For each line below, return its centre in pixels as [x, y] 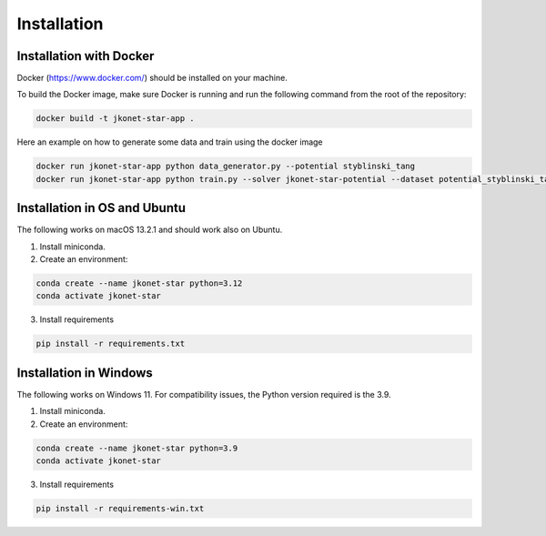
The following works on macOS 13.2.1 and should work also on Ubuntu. [150, 230]
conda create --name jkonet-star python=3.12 [139, 283]
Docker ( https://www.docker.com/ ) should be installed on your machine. [152, 78]
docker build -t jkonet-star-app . [115, 119]
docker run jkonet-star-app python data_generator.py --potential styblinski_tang [226, 167]
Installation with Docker [86, 56]
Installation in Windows [85, 373]
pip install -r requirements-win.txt [120, 509]
